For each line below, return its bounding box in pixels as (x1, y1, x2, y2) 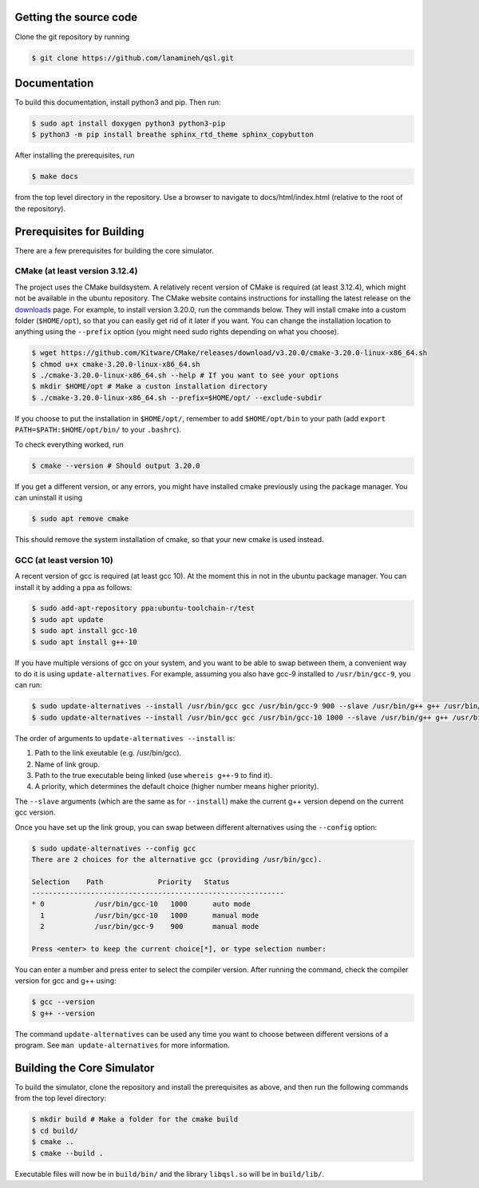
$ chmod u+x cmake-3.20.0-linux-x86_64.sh (31, 360, 200, 369)
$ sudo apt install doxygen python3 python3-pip (31, 118, 226, 128)
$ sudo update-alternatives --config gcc (31, 843, 196, 853)
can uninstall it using (14, 492, 83, 502)
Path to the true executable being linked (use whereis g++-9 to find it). (34, 770, 273, 779)
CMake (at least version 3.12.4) (14, 265, 138, 277)
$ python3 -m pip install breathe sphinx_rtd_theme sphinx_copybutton (31, 130, 315, 139)
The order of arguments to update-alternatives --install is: (14, 733, 236, 743)
